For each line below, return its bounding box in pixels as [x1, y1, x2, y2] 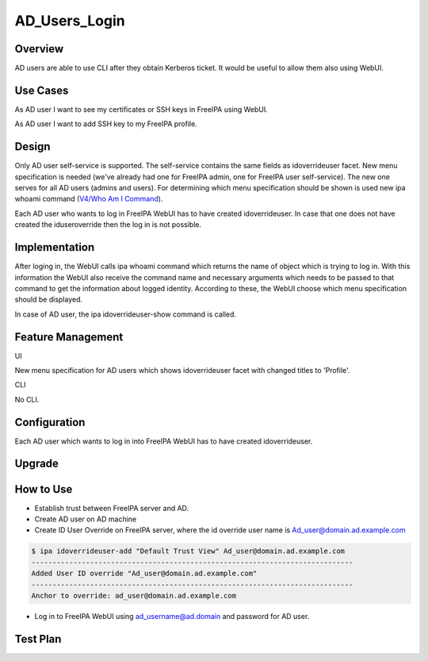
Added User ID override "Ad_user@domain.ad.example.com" [31, 569, 258, 578]
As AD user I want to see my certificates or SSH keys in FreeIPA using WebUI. [14, 104, 269, 114]
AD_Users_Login [14, 12, 126, 29]
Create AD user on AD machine [34, 514, 137, 524]
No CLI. [14, 394, 40, 404]
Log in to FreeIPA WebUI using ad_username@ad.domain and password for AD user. [34, 611, 310, 621]
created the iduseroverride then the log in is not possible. [14, 220, 202, 229]
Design [14, 140, 51, 154]
